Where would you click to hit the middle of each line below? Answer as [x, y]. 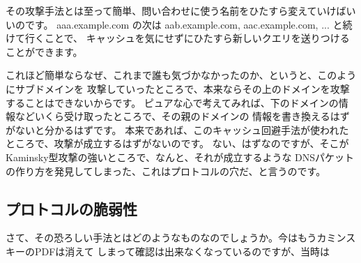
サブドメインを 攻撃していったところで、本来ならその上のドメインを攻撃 [182, 88]
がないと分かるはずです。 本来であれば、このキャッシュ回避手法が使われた [177, 129]
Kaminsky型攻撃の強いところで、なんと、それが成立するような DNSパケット [180, 157]
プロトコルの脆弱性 [71, 208]
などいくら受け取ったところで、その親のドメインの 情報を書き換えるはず [182, 116]
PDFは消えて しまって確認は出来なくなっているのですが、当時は [182, 251]
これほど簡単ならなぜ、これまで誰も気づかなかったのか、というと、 [162, 75]
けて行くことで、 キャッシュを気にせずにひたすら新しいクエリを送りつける [178, 38]
